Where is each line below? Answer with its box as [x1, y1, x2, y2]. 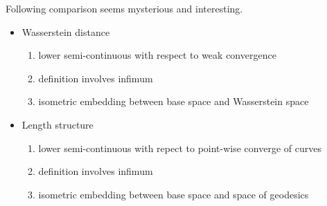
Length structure [21, 117, 94, 131]
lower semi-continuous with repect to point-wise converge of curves [38, 140, 321, 155]
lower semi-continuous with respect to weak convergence [38, 48, 276, 62]
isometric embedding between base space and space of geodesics [38, 187, 309, 201]
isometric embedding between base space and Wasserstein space [38, 94, 309, 109]
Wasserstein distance [21, 24, 110, 39]
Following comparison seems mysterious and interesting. [6, 1, 243, 15]
